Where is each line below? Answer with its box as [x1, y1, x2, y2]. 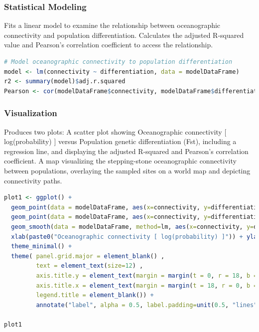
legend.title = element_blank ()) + [36, 292, 154, 299]
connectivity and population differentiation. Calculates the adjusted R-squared [4, 29, 244, 40]
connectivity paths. [4, 175, 62, 185]
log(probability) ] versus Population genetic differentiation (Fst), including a [4, 136, 237, 147]
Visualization [4, 107, 57, 119]
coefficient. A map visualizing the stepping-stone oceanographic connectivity [4, 156, 237, 166]
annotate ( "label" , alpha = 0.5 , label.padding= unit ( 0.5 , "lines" [36, 301, 258, 309]
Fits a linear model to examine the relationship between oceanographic [4, 20, 221, 30]
